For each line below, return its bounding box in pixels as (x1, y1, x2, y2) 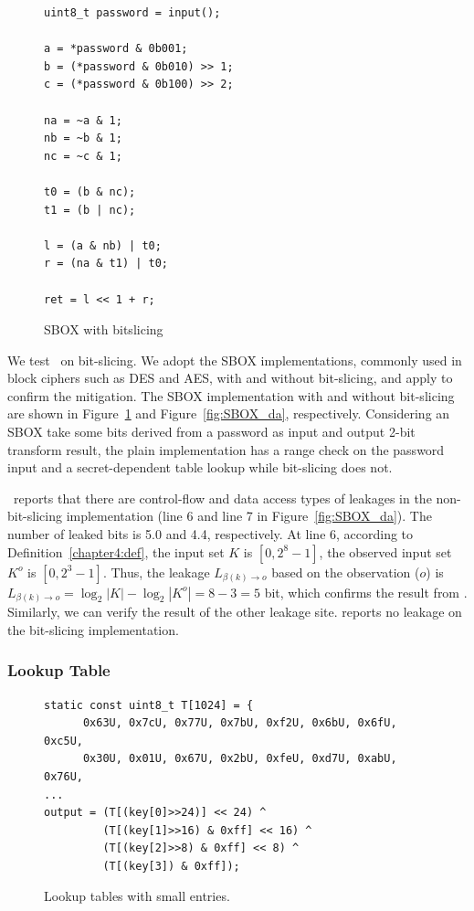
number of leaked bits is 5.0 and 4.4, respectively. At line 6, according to (7, 524, 414, 544)
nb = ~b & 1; (44, 132, 122, 145)
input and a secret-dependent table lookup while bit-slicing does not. (7, 458, 393, 477)
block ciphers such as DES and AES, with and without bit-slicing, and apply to (7, 368, 453, 387)
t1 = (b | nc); (44, 203, 136, 217)
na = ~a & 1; (44, 113, 122, 127)
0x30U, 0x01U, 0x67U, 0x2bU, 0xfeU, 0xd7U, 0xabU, (82, 752, 397, 766)
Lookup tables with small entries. (44, 886, 230, 906)
